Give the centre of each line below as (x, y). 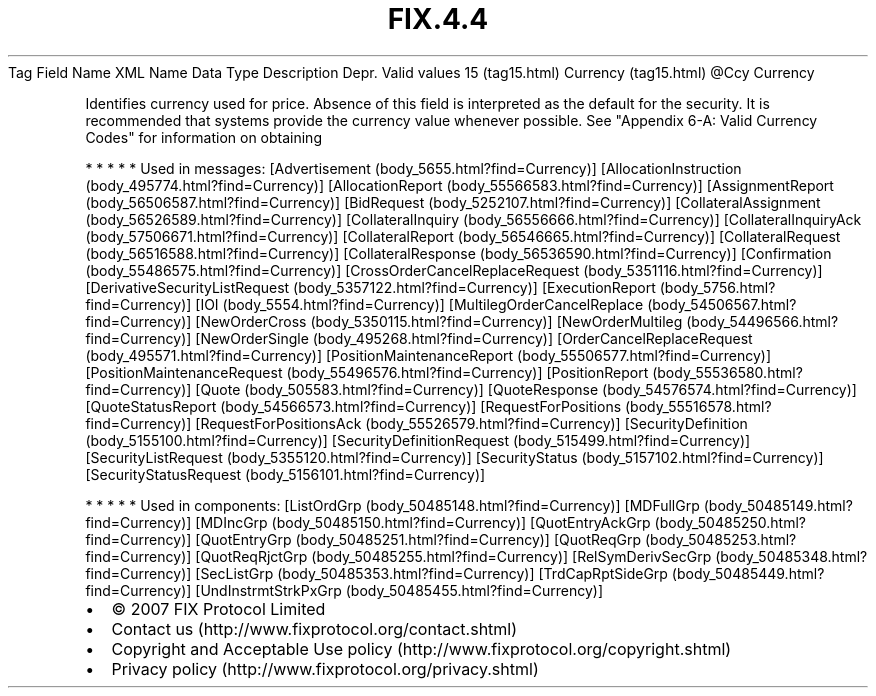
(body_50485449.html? (748, 573)
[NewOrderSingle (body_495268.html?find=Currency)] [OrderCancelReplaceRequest (474, 338)
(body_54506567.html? (722, 304)
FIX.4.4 (438, 19)
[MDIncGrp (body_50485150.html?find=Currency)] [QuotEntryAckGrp (423, 522)
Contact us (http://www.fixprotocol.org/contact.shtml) (314, 628)
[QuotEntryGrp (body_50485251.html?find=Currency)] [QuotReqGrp (418, 539)
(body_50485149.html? (778, 505)
